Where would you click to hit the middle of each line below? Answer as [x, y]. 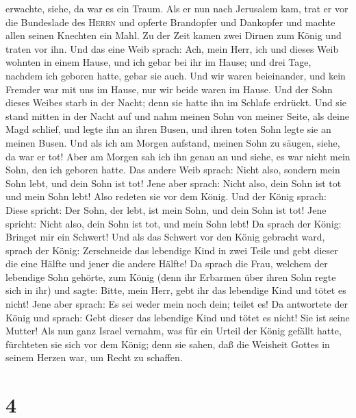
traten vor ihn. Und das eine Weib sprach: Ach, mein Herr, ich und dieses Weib [172, 48]
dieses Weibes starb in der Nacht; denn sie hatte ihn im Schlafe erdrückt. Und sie [176, 102]
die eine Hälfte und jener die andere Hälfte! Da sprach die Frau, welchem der [167, 263]
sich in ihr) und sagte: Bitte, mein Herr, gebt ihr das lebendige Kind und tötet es [176, 290]
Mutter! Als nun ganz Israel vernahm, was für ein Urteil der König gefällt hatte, [174, 331]
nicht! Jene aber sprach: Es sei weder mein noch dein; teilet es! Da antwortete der [177, 304]
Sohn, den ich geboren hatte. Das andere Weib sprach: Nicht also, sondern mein [173, 170]
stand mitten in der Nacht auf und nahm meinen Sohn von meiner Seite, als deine [177, 115]
